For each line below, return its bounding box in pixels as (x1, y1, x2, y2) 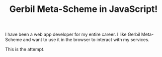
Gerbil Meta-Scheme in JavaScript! (9, 3, 158, 15)
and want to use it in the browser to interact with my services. (23, 37, 150, 43)
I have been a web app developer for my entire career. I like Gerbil (5, 31, 140, 38)
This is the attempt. (5, 46, 45, 53)
